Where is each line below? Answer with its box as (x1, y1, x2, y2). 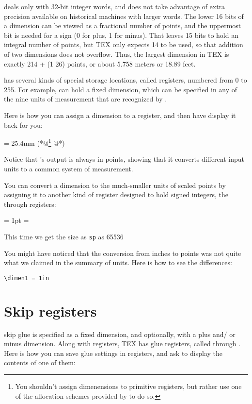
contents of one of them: (4, 357, 76, 368)
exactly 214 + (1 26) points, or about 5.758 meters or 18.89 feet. (4, 58, 196, 68)
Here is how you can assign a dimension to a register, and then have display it (4, 110, 236, 120)
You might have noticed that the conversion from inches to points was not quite (4, 248, 241, 258)
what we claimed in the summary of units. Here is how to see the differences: (4, 257, 232, 268)
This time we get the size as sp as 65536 (4, 231, 124, 241)
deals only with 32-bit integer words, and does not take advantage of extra (4, 1, 225, 11)
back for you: (4, 119, 43, 130)
